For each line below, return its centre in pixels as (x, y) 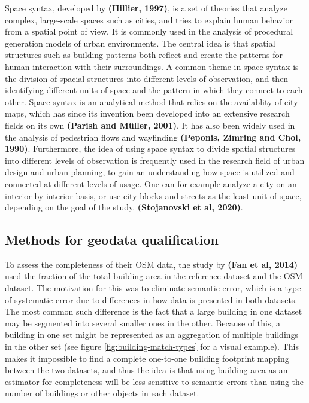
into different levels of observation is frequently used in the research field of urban (155, 160)
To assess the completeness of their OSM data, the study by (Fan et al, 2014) (152, 264)
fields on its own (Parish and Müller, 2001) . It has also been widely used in (150, 125)
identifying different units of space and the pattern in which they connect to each (154, 90)
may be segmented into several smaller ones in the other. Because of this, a (143, 323)
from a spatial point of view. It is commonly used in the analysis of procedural (149, 31)
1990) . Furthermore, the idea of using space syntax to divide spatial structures (150, 149)
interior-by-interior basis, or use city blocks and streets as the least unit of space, (153, 195)
